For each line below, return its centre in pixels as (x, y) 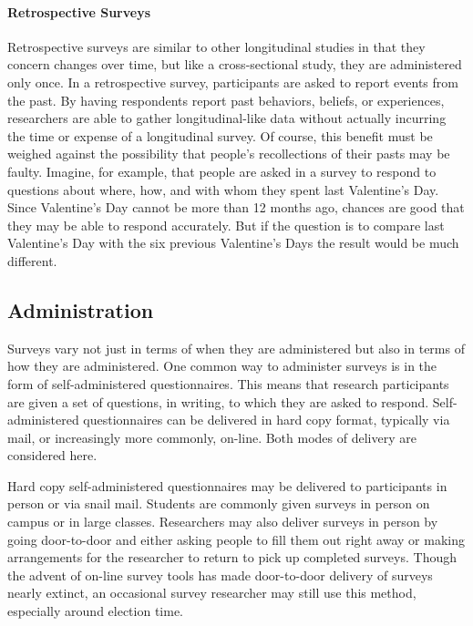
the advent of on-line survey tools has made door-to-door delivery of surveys (220, 575)
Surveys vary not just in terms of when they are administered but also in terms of (236, 348)
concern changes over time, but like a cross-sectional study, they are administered (235, 64)
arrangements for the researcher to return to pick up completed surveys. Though (232, 557)
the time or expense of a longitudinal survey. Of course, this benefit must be (220, 135)
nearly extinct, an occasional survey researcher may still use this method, (212, 593)
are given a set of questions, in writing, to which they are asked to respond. (218, 401)
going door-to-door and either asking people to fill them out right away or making (236, 539)
